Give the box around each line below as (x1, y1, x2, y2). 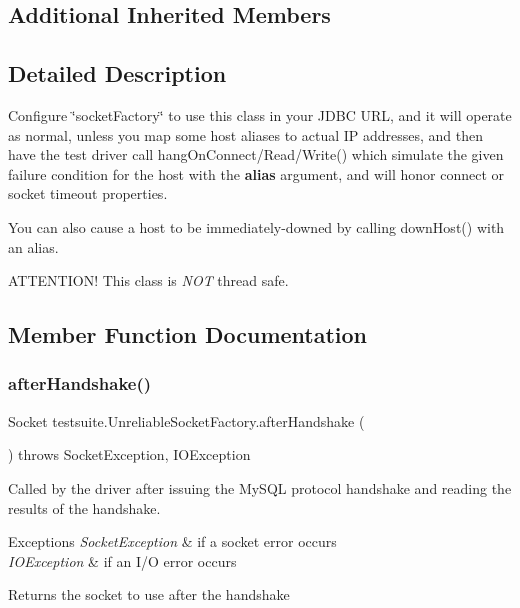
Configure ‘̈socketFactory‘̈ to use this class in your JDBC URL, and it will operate (8, 104, 512, 125)
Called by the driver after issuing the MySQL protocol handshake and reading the (8, 477, 512, 498)
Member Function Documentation (8, 319, 368, 350)
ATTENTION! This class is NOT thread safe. (8, 270, 289, 291)
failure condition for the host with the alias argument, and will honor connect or (8, 163, 505, 184)
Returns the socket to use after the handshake (8, 584, 290, 605)
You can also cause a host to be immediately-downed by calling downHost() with (8, 216, 505, 237)
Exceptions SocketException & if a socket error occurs (8, 531, 337, 552)
